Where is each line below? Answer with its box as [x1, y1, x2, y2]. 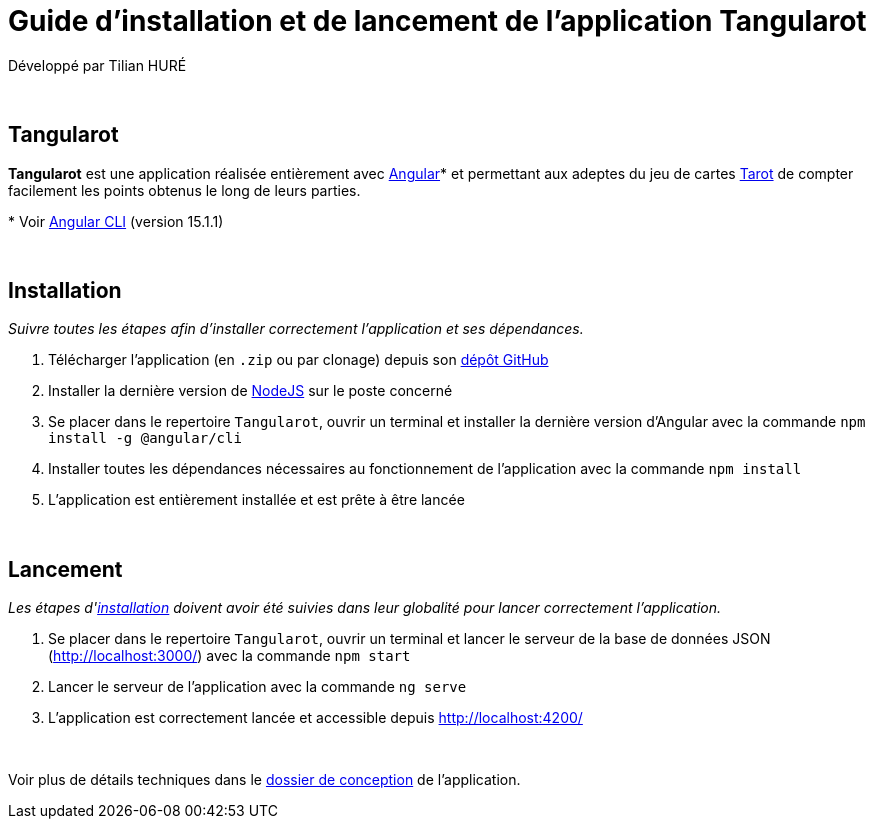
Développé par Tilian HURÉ [8, 56, 187, 74]
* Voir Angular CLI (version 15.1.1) [8, 212, 224, 230]
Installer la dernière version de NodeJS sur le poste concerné [48, 382, 453, 400]
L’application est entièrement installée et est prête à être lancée [48, 491, 465, 509]
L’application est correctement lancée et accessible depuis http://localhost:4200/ [48, 709, 583, 727]
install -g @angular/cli [48, 430, 242, 447]
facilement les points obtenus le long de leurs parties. [8, 181, 361, 199]
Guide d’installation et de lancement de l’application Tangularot [8, 4, 867, 38]
